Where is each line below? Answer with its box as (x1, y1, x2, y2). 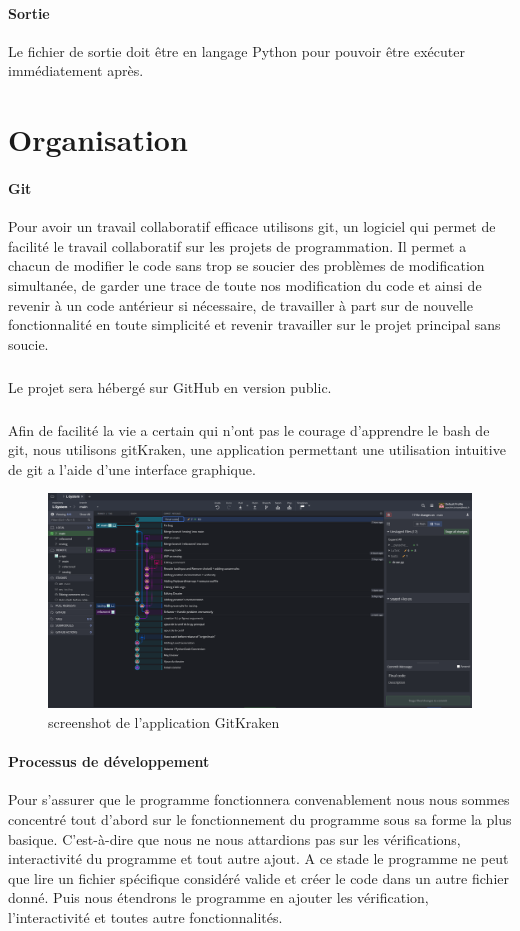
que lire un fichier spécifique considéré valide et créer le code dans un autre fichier (8, 867, 509, 888)
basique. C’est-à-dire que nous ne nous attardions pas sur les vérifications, (8, 828, 461, 849)
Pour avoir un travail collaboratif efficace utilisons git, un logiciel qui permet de (8, 216, 496, 237)
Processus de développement (8, 751, 210, 772)
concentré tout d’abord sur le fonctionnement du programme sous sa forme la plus (8, 808, 512, 829)
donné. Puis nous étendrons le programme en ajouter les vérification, (8, 887, 429, 908)
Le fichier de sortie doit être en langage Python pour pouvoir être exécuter (8, 40, 465, 61)
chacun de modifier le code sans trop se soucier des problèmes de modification (8, 255, 485, 276)
